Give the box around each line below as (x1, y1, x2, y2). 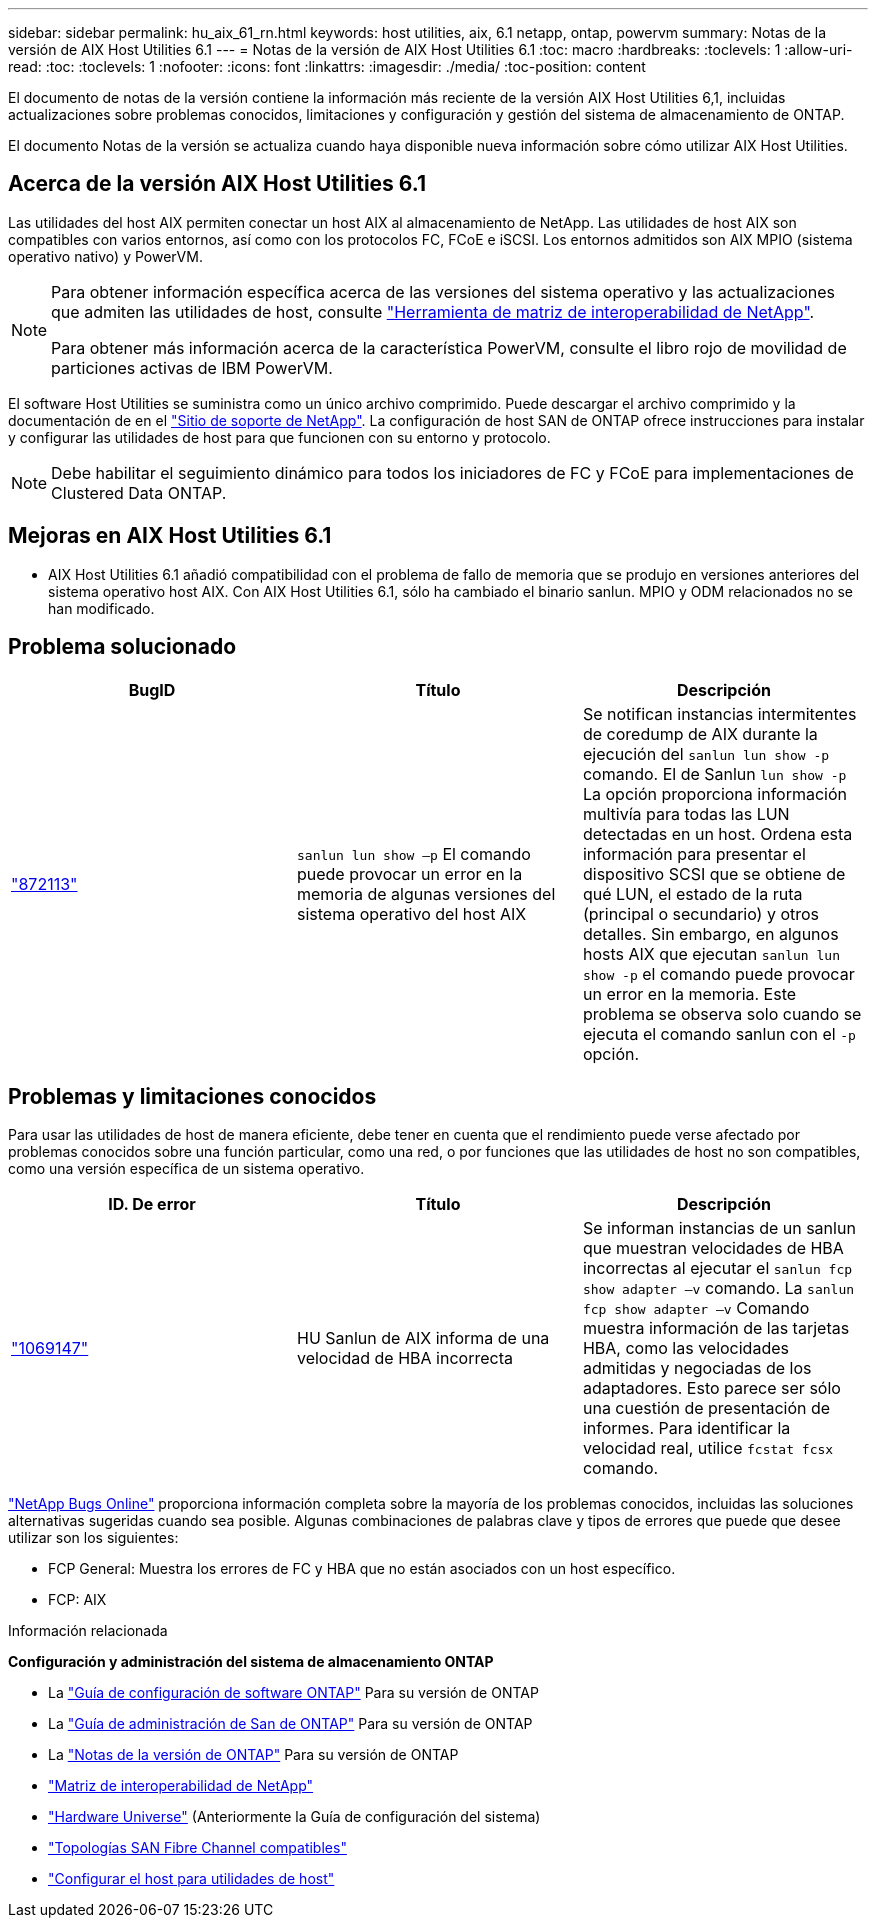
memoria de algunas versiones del (296, 883, 556, 904)
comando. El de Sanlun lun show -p (582, 763, 847, 784)
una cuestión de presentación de (582, 1398, 831, 1419)
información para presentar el (582, 843, 806, 864)
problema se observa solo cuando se (582, 1003, 862, 1024)
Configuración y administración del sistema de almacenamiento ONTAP (8, 1653, 494, 1671)
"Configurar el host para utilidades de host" (48, 1870, 335, 1888)
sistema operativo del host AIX (296, 903, 527, 924)
